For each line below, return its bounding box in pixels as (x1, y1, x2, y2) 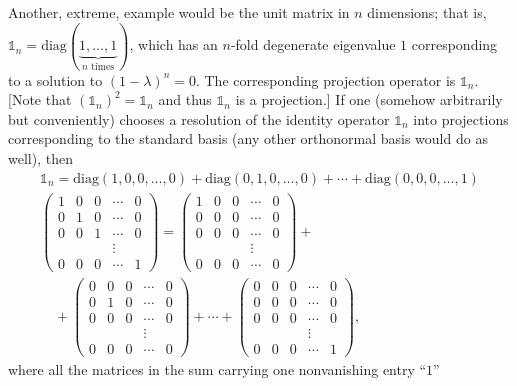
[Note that (8, 89, 72, 110)
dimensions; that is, (367, 2, 487, 22)
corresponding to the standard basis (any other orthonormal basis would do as (8, 128, 488, 149)
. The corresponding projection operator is (195, 69, 456, 90)
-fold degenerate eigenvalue (230, 34, 396, 55)
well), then (8, 147, 73, 168)
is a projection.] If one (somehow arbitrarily (235, 89, 503, 110)
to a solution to (8, 69, 103, 90)
